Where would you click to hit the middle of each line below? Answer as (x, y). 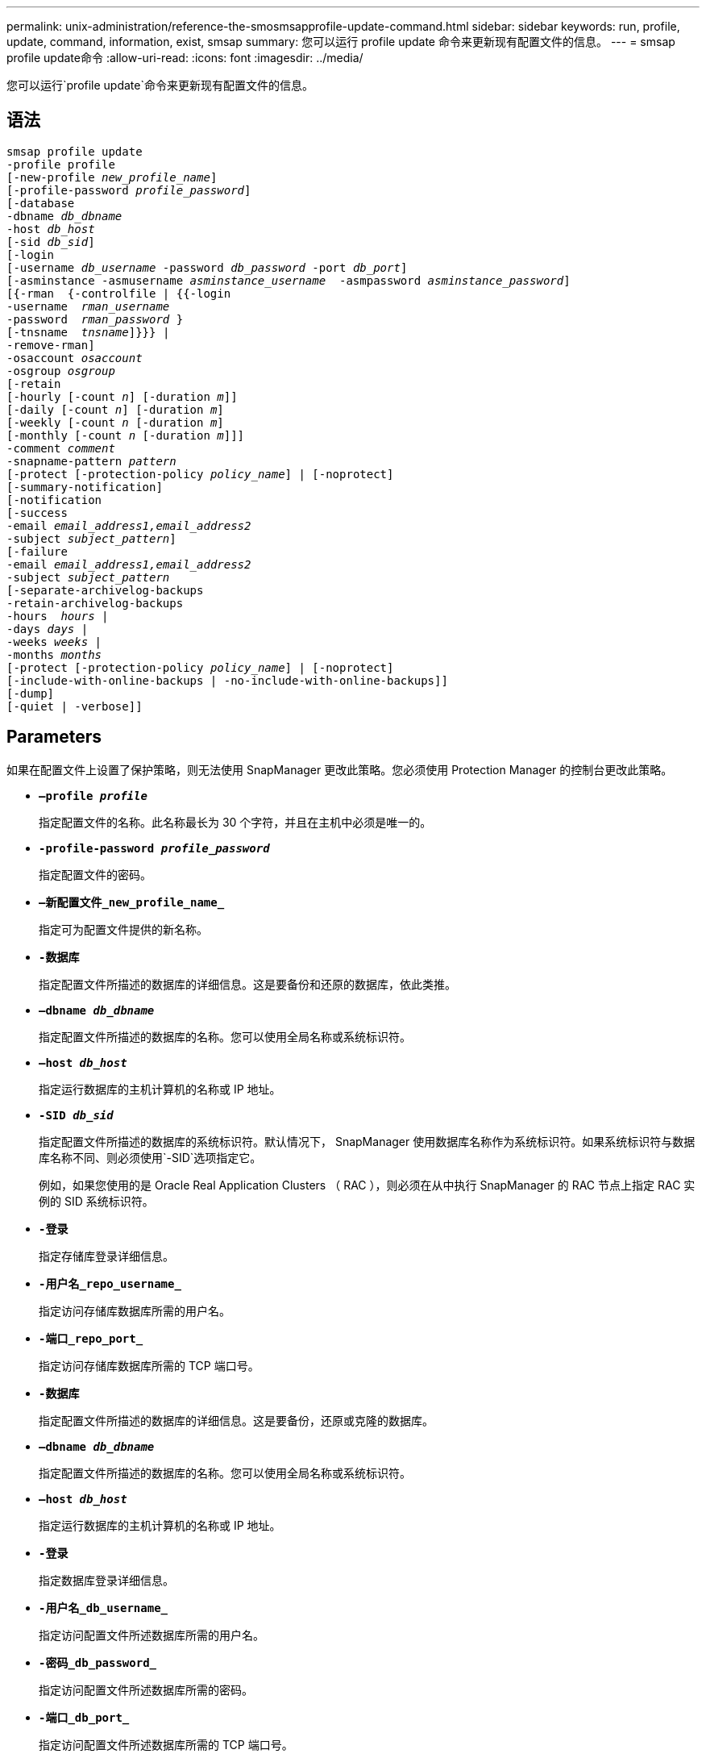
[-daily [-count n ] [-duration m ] (115, 409)
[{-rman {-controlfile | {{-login (119, 293)
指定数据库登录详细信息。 (106, 1580)
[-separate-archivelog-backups (105, 590)
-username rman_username (88, 306)
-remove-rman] (51, 345)
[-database (41, 203)
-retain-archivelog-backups (95, 603)
